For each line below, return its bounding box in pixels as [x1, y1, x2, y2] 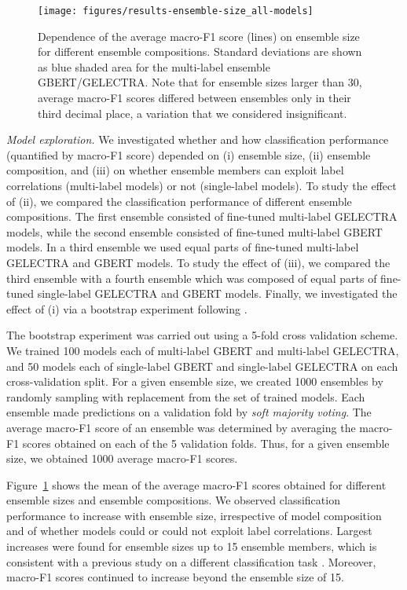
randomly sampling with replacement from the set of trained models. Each [6, 388, 365, 405]
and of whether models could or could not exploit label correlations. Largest [6, 522, 372, 539]
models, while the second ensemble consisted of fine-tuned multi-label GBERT [6, 223, 383, 240]
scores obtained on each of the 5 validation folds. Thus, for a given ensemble [22, 434, 390, 451]
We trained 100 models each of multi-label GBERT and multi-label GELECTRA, [6, 342, 399, 358]
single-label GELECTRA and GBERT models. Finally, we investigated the [37, 285, 398, 302]
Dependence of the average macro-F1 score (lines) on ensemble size [38, 27, 360, 44]
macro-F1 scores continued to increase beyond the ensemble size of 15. [6, 569, 344, 585]
